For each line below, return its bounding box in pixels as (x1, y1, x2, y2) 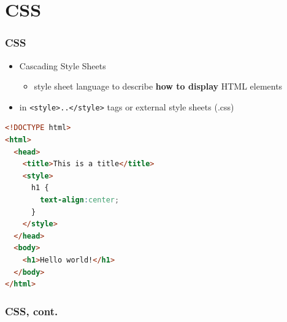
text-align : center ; (40, 196, 120, 204)
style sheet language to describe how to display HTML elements (34, 80, 283, 93)
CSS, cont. (5, 303, 58, 318)
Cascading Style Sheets (19, 59, 106, 72)
